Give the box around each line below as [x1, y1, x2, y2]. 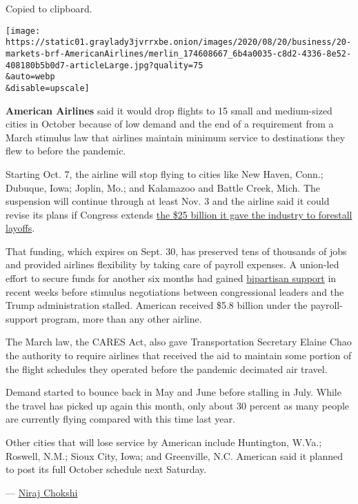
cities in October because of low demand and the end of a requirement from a [6, 117, 334, 131]
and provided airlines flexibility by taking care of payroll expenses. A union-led [6, 257, 339, 272]
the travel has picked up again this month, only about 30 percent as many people [6, 398, 350, 412]
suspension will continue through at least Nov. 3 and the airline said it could [6, 194, 330, 208]
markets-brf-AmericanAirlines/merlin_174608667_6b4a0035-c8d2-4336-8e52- [6, 48, 352, 59]
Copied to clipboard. [6, 1, 92, 15]
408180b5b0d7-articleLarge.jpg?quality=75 [6, 60, 203, 70]
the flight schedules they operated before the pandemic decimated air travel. [6, 361, 328, 376]
